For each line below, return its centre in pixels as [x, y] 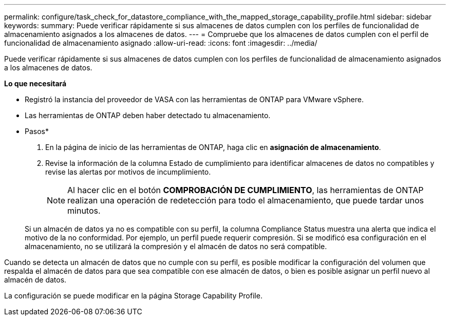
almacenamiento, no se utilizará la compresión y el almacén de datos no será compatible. [176, 246]
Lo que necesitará [35, 83]
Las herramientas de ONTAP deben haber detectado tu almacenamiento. [148, 115]
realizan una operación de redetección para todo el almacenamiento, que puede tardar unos [246, 200]
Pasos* [37, 131]
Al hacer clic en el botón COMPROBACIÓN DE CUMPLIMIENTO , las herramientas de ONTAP [246, 190]
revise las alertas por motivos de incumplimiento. [128, 172]
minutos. [84, 211]
